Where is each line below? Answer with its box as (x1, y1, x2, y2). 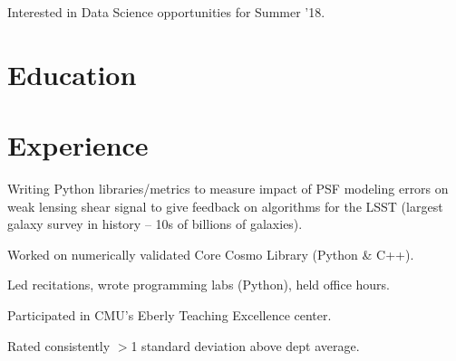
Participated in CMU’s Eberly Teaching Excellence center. (7, 306, 332, 325)
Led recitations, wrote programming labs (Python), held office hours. (7, 275, 391, 294)
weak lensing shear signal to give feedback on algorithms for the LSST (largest (7, 196, 443, 215)
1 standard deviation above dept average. (131, 336, 360, 355)
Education (7, 55, 137, 92)
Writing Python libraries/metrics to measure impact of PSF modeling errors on (7, 179, 449, 198)
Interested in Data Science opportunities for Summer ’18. (7, 3, 325, 21)
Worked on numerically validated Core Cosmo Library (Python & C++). (7, 244, 414, 263)
